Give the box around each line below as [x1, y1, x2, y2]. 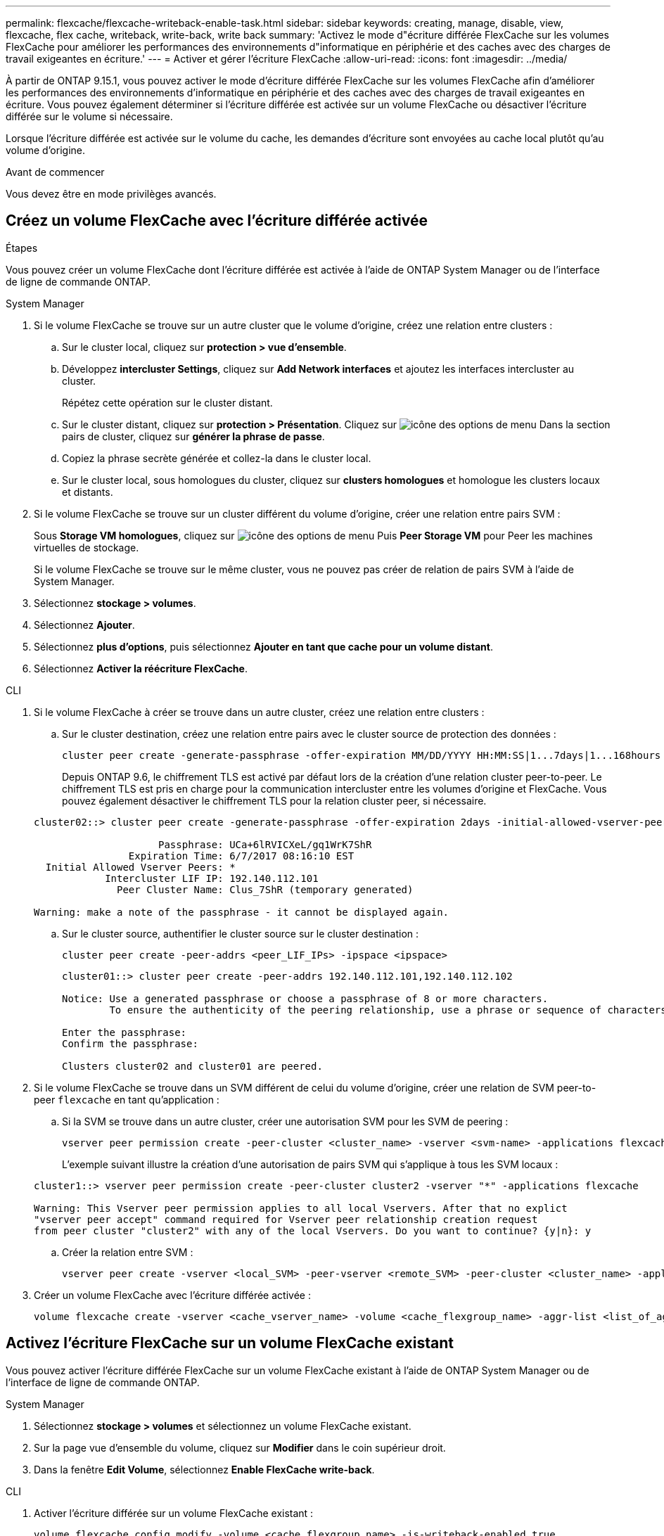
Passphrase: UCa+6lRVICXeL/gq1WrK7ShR [158, 838, 372, 850]
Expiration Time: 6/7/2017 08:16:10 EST [128, 850, 355, 862]
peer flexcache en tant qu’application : [34, 1093, 219, 1106]
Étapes [6, 241, 38, 254]
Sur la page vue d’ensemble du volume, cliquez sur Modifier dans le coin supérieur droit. [34, 1441, 446, 1454]
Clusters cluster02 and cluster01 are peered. [62, 1060, 323, 1072]
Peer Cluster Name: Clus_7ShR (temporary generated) [117, 883, 414, 895]
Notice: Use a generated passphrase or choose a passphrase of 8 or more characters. [62, 992, 549, 1004]
